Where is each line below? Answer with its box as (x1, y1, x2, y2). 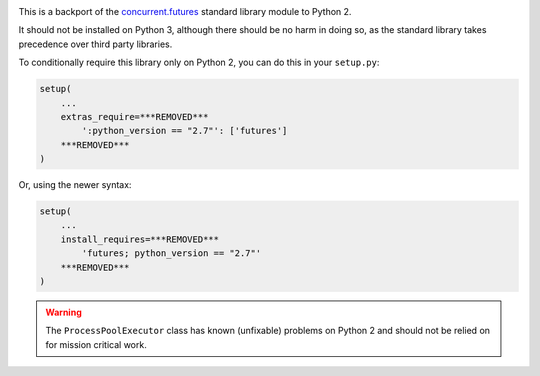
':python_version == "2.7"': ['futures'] (81, 125, 288, 137)
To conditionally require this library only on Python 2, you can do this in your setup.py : (18, 56, 380, 69)
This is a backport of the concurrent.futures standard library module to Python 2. (18, 6, 352, 17)
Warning (45, 306, 82, 319)
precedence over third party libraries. (18, 38, 173, 50)
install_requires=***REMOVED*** (60, 233, 220, 245)
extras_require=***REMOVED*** (60, 111, 209, 122)
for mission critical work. (45, 338, 147, 350)
